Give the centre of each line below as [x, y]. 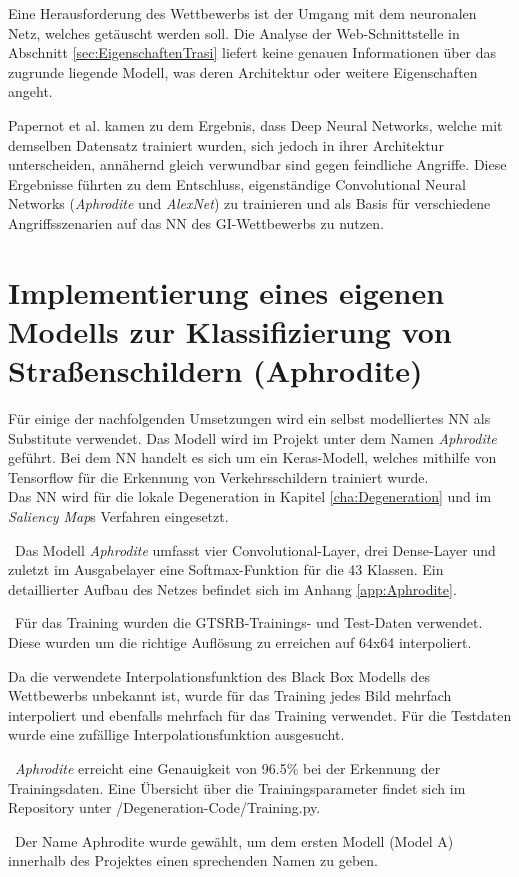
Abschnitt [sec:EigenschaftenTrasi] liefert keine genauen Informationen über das [252, 52]
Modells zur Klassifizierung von [230, 330]
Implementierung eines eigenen [226, 291]
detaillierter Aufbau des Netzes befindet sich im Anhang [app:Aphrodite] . [232, 588]
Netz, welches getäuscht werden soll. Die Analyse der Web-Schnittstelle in [234, 32]
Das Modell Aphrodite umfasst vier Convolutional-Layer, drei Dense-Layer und [255, 549]
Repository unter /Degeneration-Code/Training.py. [164, 807]
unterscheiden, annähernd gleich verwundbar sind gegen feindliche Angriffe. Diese [257, 164]
